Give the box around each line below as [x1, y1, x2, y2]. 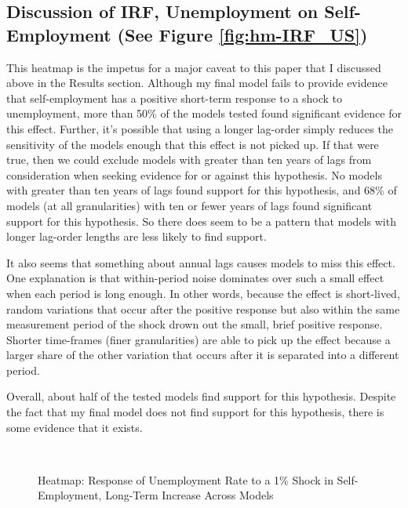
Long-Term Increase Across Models [105, 487, 274, 503]
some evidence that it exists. [6, 419, 143, 435]
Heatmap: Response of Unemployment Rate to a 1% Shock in [38, 471, 333, 488]
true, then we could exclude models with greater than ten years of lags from [6, 151, 372, 168]
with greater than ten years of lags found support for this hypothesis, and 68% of [6, 182, 397, 198]
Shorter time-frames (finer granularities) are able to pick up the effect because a [6, 331, 391, 347]
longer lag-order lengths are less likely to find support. [6, 228, 267, 245]
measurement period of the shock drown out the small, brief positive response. [6, 316, 383, 332]
